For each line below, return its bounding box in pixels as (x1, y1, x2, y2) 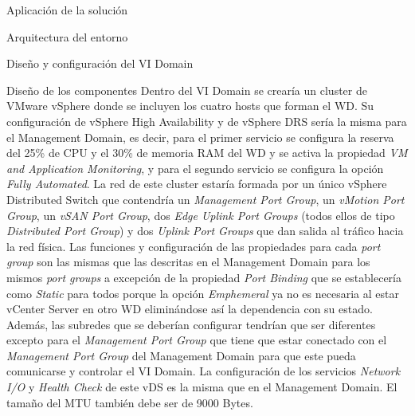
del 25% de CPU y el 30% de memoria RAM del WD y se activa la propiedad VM (6, 144, 408, 161)
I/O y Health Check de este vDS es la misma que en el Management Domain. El (6, 379, 397, 395)
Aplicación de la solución (6, 2, 128, 18)
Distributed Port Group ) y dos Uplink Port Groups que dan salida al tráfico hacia (6, 222, 404, 239)
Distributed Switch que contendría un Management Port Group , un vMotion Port (6, 190, 405, 207)
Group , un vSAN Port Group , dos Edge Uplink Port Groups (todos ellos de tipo (6, 206, 395, 223)
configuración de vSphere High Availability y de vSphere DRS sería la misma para (6, 112, 407, 129)
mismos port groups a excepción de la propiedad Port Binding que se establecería (6, 269, 401, 285)
